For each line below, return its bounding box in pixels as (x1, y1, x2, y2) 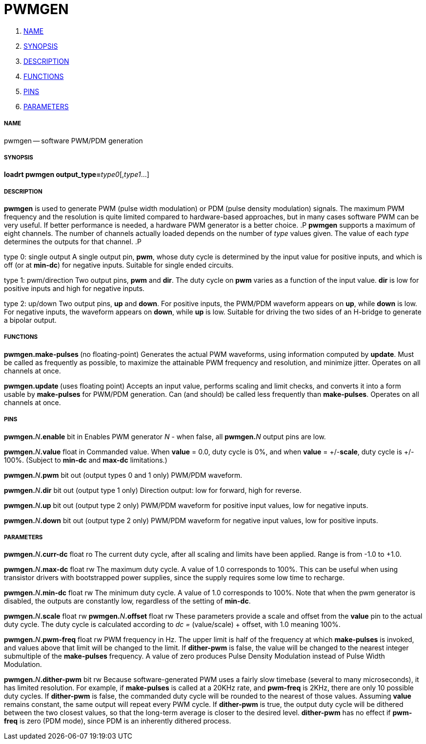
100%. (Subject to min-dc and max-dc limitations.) (4, 455, 167, 464)
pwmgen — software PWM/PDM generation (4, 136, 143, 145)
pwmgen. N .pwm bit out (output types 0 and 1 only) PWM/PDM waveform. (4, 470, 243, 479)
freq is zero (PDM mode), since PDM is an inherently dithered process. (4, 717, 231, 725)
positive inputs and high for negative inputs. (4, 284, 145, 293)
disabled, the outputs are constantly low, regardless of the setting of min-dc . (4, 597, 251, 606)
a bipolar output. (4, 316, 57, 325)
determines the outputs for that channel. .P (4, 237, 142, 246)
